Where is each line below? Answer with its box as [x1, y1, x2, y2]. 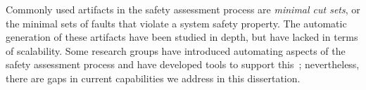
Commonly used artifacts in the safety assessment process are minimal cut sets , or [6, 2, 360, 16]
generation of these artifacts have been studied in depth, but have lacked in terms [6, 30, 358, 44]
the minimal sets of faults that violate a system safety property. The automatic [6, 15, 347, 30]
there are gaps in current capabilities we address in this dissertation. [6, 70, 301, 85]
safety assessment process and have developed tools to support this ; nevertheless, [6, 57, 360, 72]
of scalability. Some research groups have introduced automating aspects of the [6, 43, 346, 58]
